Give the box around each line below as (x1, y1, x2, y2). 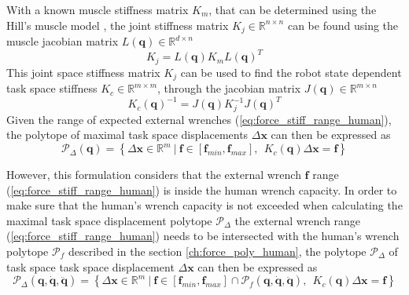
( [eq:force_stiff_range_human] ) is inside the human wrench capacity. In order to (6, 181, 397, 198)
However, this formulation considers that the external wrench (6, 166, 301, 183)
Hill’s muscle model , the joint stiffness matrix (6, 16, 229, 33)
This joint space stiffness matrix (6, 64, 160, 80)
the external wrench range (234, 212, 361, 228)
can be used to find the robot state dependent (180, 64, 402, 80)
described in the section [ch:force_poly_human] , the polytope (68, 243, 367, 260)
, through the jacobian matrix (157, 80, 301, 97)
